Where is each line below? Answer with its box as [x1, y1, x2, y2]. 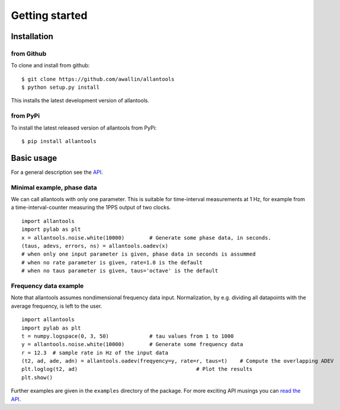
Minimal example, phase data [11, 183, 97, 192]
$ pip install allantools [21, 138, 97, 145]
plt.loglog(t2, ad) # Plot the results [21, 366, 253, 373]
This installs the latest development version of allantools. [11, 97, 149, 104]
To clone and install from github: [11, 62, 90, 69]
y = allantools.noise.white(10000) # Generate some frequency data [21, 341, 243, 348]
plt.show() [21, 374, 53, 381]
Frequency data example [11, 282, 84, 290]
